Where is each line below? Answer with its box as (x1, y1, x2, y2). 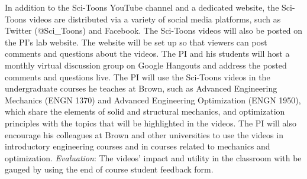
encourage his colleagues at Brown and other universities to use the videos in (5, 128, 283, 141)
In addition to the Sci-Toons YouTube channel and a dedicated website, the (5, 1, 279, 13)
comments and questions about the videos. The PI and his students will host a (5, 47, 290, 60)
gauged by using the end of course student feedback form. (5, 163, 214, 175)
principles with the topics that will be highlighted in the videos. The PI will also (5, 116, 296, 129)
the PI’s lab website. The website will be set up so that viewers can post (5, 35, 267, 48)
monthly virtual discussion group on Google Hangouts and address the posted (5, 58, 287, 71)
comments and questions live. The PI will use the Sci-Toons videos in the (5, 70, 270, 83)
